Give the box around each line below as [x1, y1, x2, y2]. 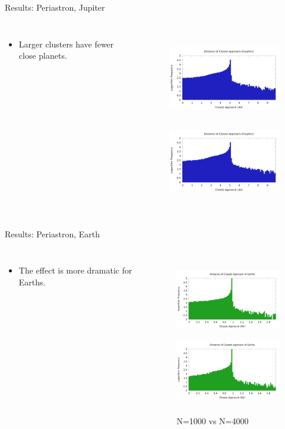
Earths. [18, 275, 46, 288]
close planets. [18, 49, 67, 62]
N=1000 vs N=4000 [176, 414, 249, 427]
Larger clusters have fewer [18, 37, 114, 50]
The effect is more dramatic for [18, 264, 132, 277]
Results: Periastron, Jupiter [5, 1, 105, 13]
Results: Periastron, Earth [5, 227, 100, 240]
